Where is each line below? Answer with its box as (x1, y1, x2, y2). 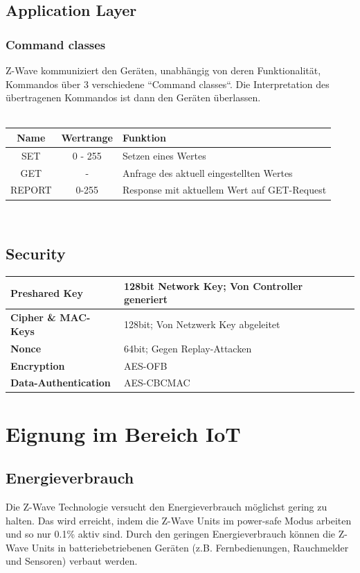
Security (6, 243, 66, 264)
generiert (123, 292, 168, 307)
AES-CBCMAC (123, 375, 190, 390)
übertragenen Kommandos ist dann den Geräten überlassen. (6, 90, 261, 105)
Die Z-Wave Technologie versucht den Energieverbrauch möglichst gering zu (6, 499, 327, 514)
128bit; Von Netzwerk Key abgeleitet (123, 317, 280, 332)
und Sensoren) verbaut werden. (6, 554, 138, 568)
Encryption (10, 358, 65, 373)
